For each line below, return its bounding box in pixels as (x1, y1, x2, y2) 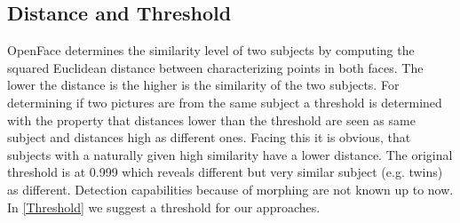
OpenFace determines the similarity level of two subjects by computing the (7, 41, 415, 60)
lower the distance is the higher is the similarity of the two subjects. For (7, 76, 400, 94)
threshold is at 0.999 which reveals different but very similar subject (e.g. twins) (7, 163, 443, 181)
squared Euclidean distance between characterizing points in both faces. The (7, 58, 424, 76)
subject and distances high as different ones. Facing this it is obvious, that (7, 128, 411, 147)
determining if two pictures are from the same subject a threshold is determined (7, 92, 442, 111)
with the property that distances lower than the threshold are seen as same (7, 110, 416, 129)
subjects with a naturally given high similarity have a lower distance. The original (7, 145, 453, 163)
